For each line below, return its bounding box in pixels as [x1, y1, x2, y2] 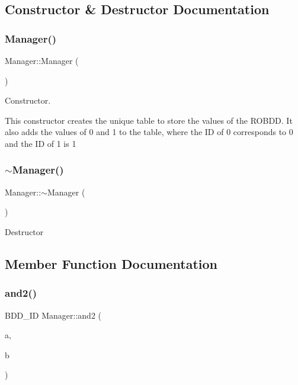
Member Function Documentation [5, 254, 218, 272]
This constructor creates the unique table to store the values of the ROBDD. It [5, 114, 293, 126]
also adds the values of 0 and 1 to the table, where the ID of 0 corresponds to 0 [5, 126, 293, 138]
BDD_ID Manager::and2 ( [5, 309, 102, 321]
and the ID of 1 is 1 [5, 137, 76, 149]
